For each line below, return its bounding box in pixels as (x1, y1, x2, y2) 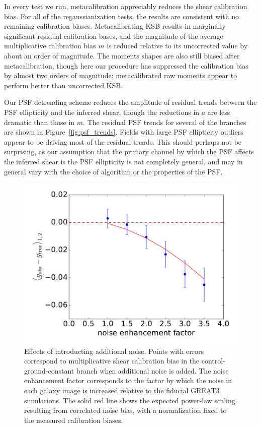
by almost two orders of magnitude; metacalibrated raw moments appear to (4, 70, 237, 81)
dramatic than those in (4, 116, 75, 127)
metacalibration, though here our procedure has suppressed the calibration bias (4, 60, 248, 71)
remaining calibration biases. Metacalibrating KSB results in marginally (4, 21, 226, 31)
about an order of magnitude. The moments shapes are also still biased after (4, 50, 240, 60)
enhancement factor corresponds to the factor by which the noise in (24, 375, 232, 386)
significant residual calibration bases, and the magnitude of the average (4, 30, 223, 41)
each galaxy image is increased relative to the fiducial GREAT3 (24, 385, 220, 396)
